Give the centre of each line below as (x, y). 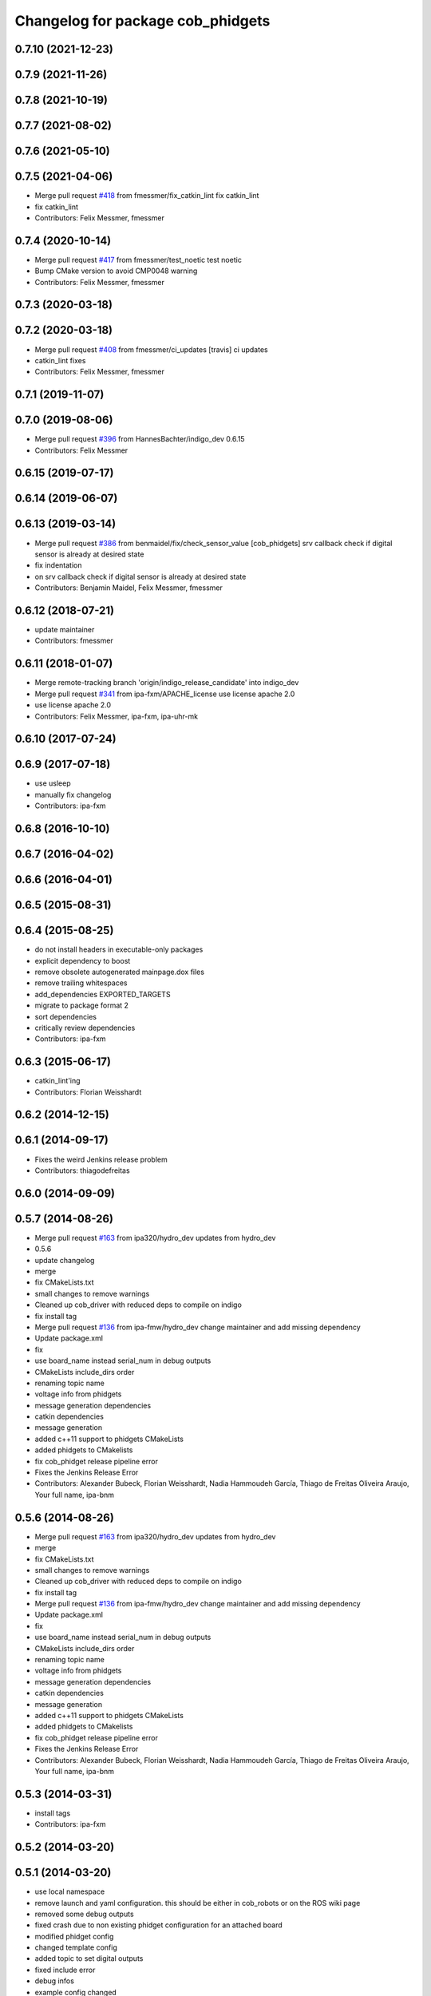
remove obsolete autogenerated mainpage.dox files (120, 972)
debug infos (55, 1981)
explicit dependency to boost (83, 960)
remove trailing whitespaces (81, 983)
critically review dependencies (85, 1028)
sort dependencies (66, 1016)
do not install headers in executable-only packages (119, 949)
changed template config (76, 1947)
